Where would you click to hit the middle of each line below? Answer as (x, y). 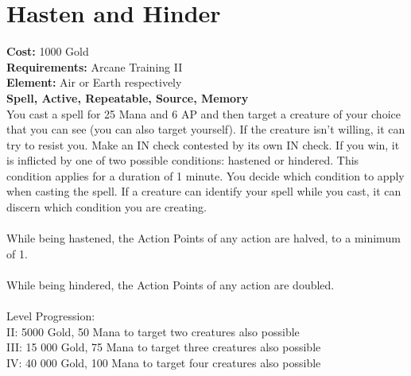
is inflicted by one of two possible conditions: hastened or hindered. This (183, 160)
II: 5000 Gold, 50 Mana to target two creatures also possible (153, 331)
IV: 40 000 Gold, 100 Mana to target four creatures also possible (164, 362)
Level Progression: (51, 316)
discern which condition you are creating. (107, 207)
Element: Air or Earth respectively (94, 82)
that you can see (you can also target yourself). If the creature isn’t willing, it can (206, 129)
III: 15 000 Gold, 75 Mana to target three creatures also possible (164, 347)
